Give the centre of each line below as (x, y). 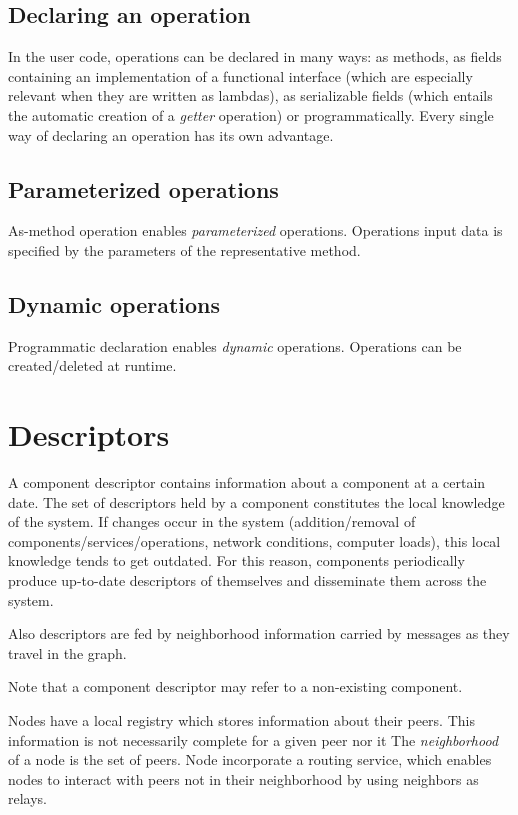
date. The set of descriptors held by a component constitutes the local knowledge (256, 501)
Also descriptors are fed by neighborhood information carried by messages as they (259, 633)
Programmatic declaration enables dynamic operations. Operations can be (235, 345)
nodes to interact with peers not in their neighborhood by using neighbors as (243, 778)
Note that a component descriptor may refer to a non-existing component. (235, 686)
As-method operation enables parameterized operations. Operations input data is (255, 230)
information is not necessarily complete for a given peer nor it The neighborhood (253, 739)
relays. (28, 798)
